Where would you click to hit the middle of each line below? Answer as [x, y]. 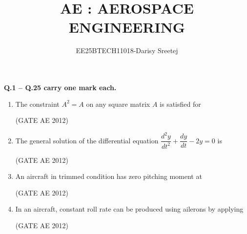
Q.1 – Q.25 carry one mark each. [60, 87]
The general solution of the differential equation [87, 140]
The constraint [37, 104]
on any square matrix [118, 104]
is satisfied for [180, 104]
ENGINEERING [127, 27]
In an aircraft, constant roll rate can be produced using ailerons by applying [129, 209]
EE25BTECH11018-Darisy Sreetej [127, 50]
